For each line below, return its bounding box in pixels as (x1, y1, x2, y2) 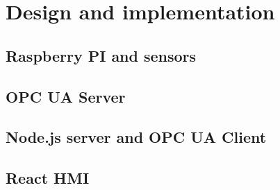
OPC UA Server (6, 85, 126, 107)
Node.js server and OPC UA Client (6, 126, 267, 148)
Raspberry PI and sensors (6, 44, 197, 66)
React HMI (6, 167, 90, 189)
